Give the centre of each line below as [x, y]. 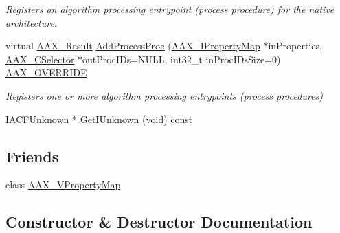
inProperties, [295, 46]
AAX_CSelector [40, 59]
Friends [32, 156]
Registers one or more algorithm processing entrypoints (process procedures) [164, 95]
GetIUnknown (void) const [136, 119]
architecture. [32, 22]
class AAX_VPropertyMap [63, 185]
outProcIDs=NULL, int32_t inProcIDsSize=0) [182, 59]
